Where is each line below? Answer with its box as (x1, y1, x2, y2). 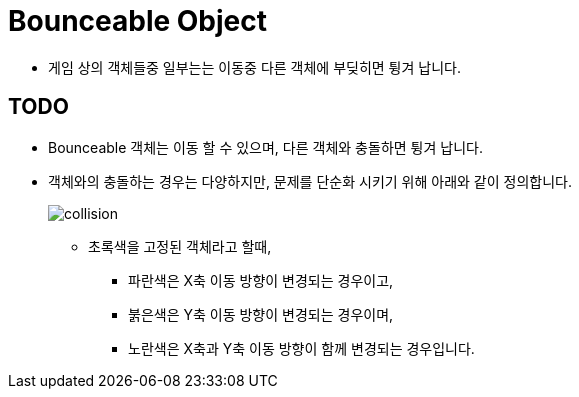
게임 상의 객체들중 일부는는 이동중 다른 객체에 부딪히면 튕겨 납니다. (48, 58, 461, 76)
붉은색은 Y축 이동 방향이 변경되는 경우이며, (128, 305, 394, 323)
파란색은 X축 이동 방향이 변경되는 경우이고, (128, 271, 394, 289)
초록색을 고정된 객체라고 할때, (88, 237, 272, 255)
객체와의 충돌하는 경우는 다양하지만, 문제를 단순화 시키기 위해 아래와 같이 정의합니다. (48, 172, 572, 190)
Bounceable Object (8, 4, 268, 38)
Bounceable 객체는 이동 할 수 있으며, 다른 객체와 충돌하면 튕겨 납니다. (48, 138, 483, 156)
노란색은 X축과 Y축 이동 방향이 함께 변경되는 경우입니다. (128, 339, 475, 357)
